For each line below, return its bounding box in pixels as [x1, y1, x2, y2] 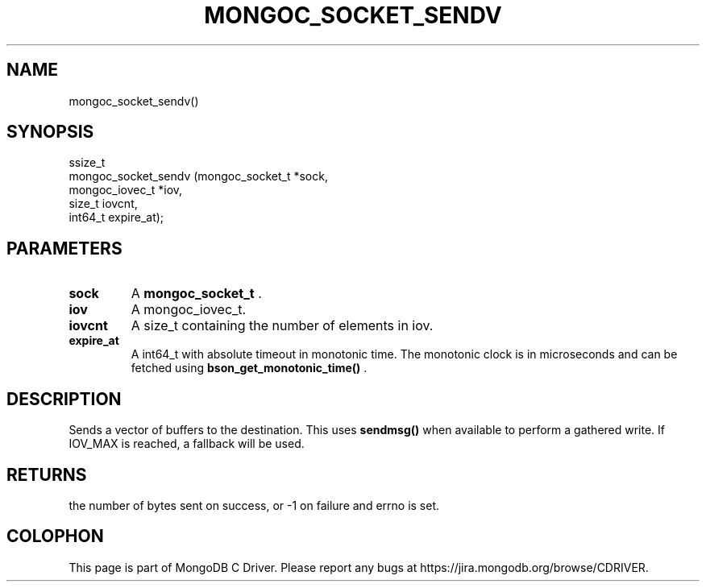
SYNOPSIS [6, 122, 94, 143]
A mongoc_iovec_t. [131, 301, 247, 318]
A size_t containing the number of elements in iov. [131, 317, 434, 334]
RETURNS [6, 464, 87, 485]
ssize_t [69, 155, 106, 170]
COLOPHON [6, 526, 104, 547]
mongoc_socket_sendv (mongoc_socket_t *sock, [69, 169, 328, 184]
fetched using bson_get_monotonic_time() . [131, 361, 368, 375]
